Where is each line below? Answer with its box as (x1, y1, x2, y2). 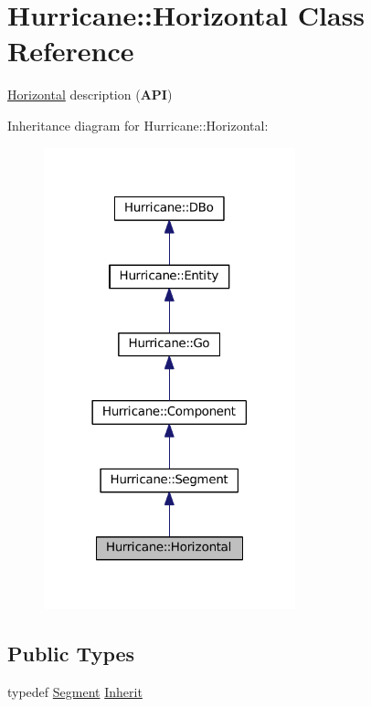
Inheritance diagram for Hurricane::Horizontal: (7, 115, 269, 134)
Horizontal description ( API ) (7, 85, 173, 104)
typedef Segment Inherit (7, 682, 143, 702)
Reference (7, 32, 134, 69)
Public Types (7, 639, 135, 668)
